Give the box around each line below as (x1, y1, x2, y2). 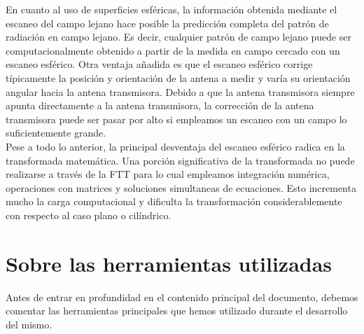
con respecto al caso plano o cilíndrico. (6, 207, 171, 222)
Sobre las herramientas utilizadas (6, 249, 332, 277)
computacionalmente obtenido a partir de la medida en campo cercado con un (6, 43, 340, 57)
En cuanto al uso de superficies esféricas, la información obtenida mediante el (6, 2, 337, 16)
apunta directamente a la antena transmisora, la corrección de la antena (6, 98, 314, 113)
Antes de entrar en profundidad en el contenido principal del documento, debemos (6, 289, 358, 304)
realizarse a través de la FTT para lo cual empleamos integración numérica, (6, 167, 330, 181)
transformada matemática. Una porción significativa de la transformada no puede (6, 153, 355, 167)
